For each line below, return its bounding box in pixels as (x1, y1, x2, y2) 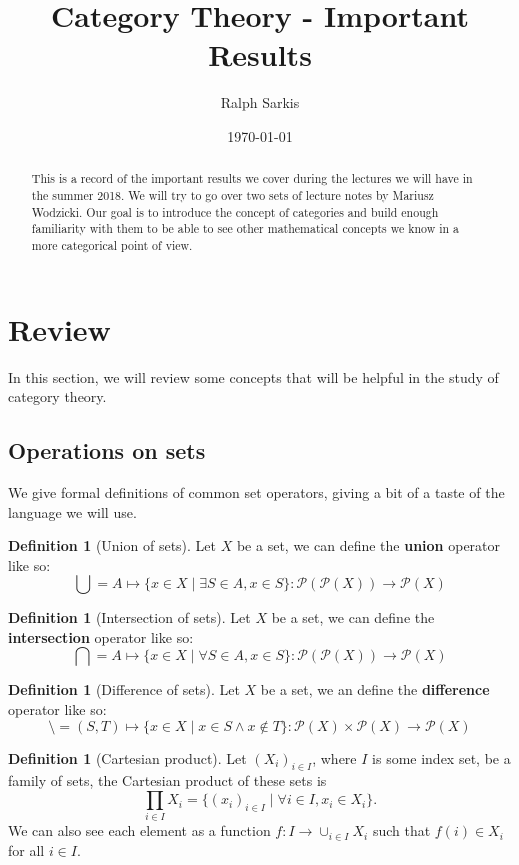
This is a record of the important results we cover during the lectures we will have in (31, 170, 473, 187)
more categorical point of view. (31, 236, 193, 253)
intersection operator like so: (8, 626, 194, 647)
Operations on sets (8, 435, 206, 466)
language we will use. (8, 501, 137, 522)
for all (8, 839, 45, 860)
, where (312, 747, 357, 768)
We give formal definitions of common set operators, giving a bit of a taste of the (8, 481, 505, 502)
